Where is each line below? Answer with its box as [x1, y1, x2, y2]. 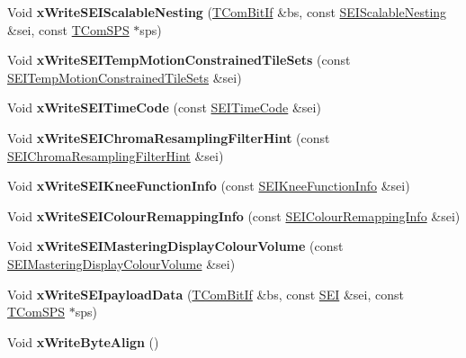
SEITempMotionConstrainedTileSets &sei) [7, 67, 242, 86]
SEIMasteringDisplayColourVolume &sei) [7, 254, 236, 273]
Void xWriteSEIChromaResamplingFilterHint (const [7, 128, 330, 147]
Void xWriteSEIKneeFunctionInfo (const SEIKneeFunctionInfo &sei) [7, 176, 410, 195]
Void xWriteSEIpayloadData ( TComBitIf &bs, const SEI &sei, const [7, 284, 404, 303]
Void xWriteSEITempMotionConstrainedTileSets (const [7, 50, 351, 69]
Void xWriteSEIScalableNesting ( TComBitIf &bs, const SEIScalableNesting [7, 3, 447, 21]
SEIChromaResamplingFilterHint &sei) [7, 146, 224, 165]
